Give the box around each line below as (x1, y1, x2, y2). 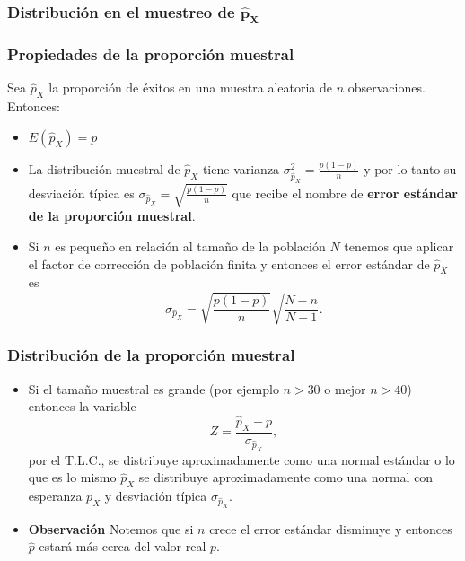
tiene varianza (202, 160, 280, 179)
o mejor (324, 379, 366, 398)
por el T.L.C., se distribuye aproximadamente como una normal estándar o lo (28, 450, 455, 469)
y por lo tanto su (364, 160, 457, 179)
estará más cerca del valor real (39, 537, 206, 556)
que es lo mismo (28, 468, 117, 486)
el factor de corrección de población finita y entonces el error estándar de (28, 254, 430, 273)
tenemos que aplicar (344, 236, 454, 255)
